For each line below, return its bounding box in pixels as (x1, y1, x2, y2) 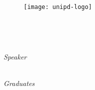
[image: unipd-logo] (24, 3, 92, 10)
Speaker (4, 51, 27, 61)
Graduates (4, 77, 35, 88)
